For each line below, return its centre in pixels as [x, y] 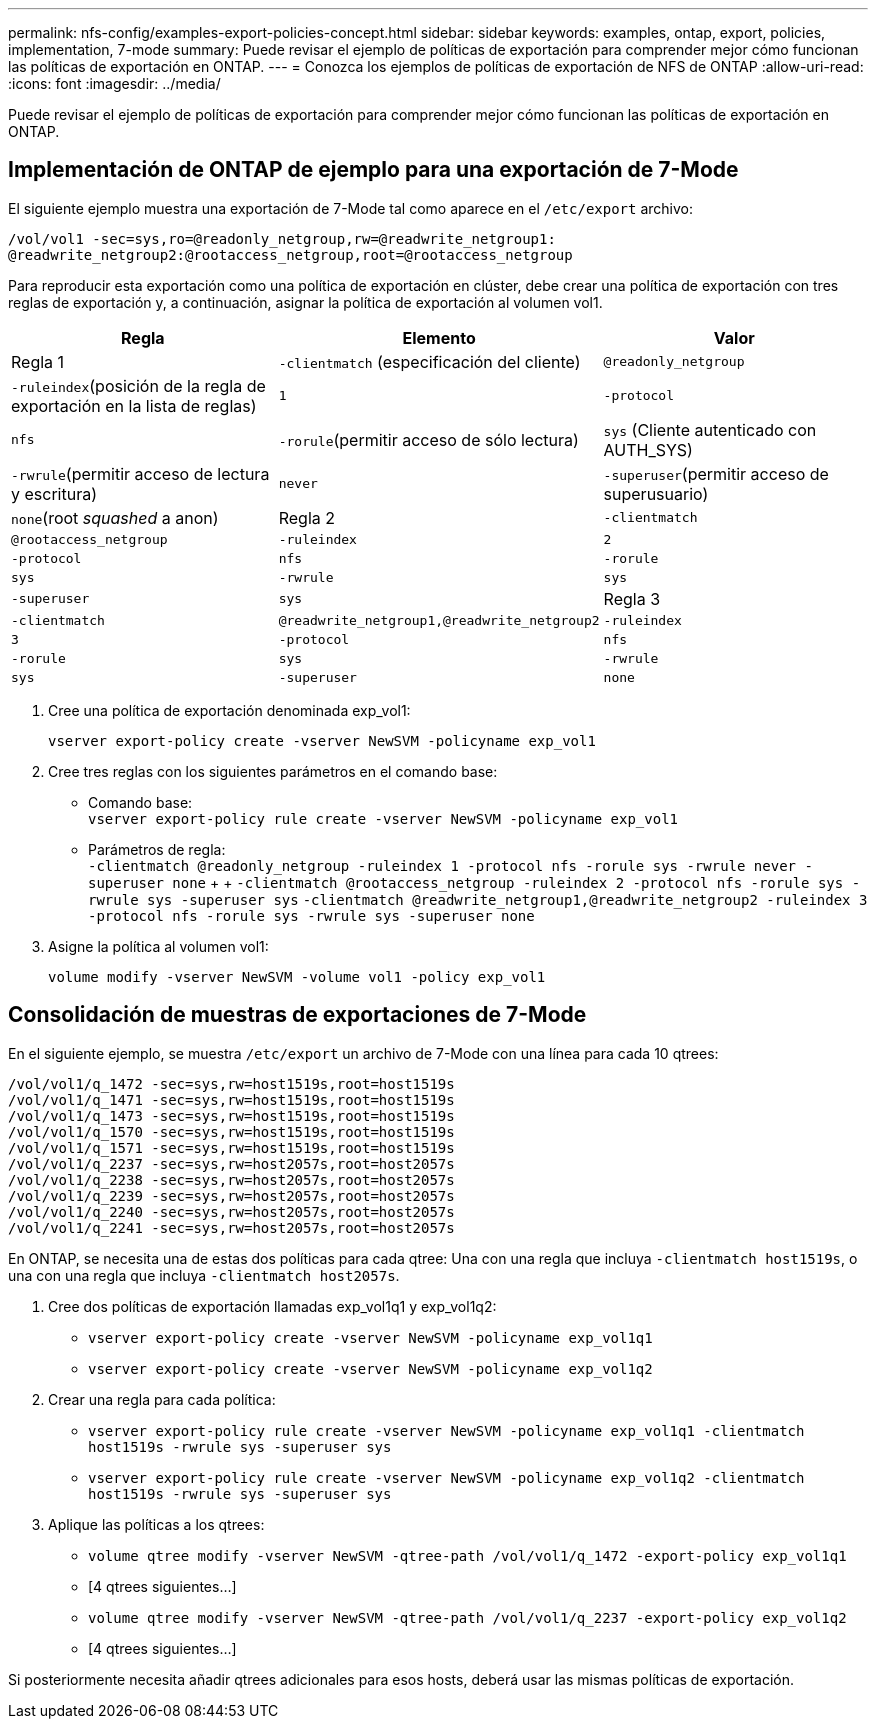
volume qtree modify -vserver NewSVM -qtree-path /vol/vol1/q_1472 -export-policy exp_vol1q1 [467, 1555]
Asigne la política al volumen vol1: [158, 946]
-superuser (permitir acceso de [716, 473]
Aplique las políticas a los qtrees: [156, 1524]
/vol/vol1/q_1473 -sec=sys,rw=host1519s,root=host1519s [231, 1115]
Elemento [439, 337]
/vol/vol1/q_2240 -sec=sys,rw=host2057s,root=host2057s [231, 1211]
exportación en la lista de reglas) [134, 405]
